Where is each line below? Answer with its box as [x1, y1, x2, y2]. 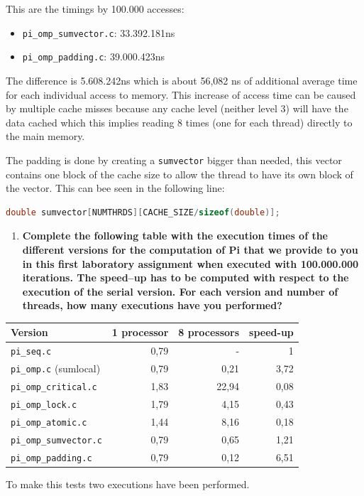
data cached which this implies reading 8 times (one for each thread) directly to [6, 114, 353, 129]
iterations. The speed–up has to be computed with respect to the [22, 270, 349, 285]
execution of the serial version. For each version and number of [22, 284, 338, 298]
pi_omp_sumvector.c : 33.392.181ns [22, 25, 175, 40]
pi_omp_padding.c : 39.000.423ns [22, 49, 165, 64]
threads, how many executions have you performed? [22, 298, 282, 313]
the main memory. [6, 129, 85, 144]
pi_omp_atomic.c [11, 417, 87, 428]
